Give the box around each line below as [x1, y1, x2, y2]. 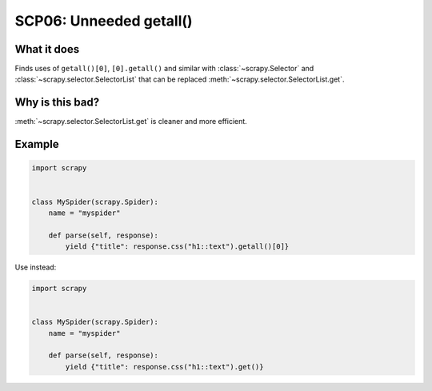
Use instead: [14, 262, 57, 272]
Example [14, 138, 59, 151]
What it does [14, 42, 80, 56]
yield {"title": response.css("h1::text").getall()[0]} [65, 242, 290, 251]
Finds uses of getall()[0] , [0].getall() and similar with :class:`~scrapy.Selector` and [14, 64, 314, 74]
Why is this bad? [14, 96, 100, 110]
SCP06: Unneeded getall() [14, 12, 193, 30]
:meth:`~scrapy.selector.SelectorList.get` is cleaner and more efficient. [14, 117, 247, 126]
